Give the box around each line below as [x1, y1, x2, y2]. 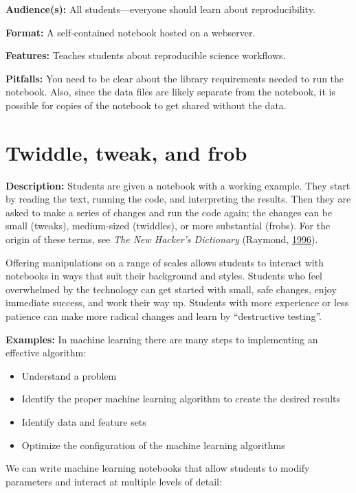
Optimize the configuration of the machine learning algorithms [21, 437, 285, 452]
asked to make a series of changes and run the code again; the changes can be [5, 205, 333, 219]
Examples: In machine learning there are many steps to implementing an [5, 332, 318, 346]
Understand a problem [21, 368, 117, 382]
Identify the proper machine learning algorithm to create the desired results [21, 391, 341, 406]
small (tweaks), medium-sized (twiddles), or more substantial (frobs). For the [5, 218, 331, 233]
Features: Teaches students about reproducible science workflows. [5, 48, 286, 62]
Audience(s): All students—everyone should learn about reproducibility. [5, 2, 315, 16]
